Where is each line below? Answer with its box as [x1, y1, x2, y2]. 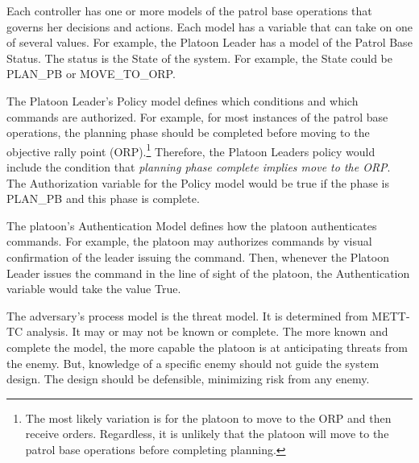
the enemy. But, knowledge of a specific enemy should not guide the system [6, 354, 380, 371]
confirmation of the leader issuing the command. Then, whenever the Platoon [6, 248, 389, 265]
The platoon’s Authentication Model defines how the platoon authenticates [6, 217, 377, 234]
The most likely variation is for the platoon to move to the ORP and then [25, 409, 392, 426]
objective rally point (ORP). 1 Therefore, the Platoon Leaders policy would [6, 140, 375, 159]
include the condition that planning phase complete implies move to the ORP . [6, 159, 391, 175]
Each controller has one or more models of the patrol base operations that [6, 2, 372, 19]
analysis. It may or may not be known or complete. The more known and [26, 323, 388, 340]
